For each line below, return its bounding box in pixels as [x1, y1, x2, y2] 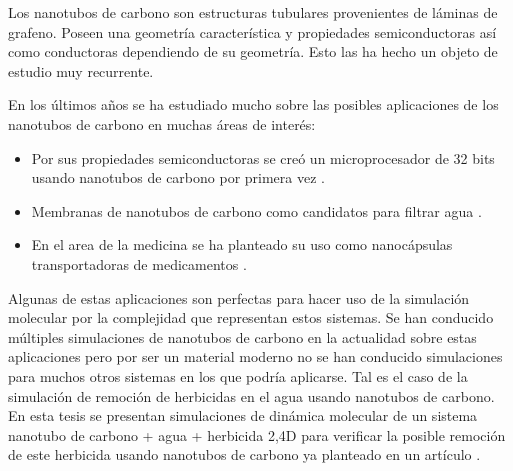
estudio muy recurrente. [8, 60, 154, 81]
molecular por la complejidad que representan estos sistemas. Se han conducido [8, 307, 494, 328]
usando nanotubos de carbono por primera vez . [31, 167, 325, 188]
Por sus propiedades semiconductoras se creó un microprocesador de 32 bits [31, 147, 495, 168]
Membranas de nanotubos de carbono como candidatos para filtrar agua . [31, 200, 482, 221]
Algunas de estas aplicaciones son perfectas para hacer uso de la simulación [8, 287, 470, 308]
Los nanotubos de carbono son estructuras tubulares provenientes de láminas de [8, 2, 498, 22]
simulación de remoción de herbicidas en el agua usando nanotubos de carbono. [8, 385, 495, 406]
